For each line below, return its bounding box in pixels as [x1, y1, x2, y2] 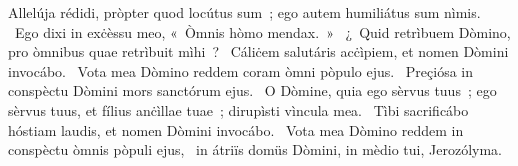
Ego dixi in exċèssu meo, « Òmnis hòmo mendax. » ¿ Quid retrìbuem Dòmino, [14, 21, 511, 42]
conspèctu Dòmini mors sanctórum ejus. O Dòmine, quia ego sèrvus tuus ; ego [8, 80, 497, 101]
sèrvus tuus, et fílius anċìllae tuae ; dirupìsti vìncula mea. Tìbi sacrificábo [8, 99, 469, 120]
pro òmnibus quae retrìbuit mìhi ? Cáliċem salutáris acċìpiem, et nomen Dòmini [8, 41, 509, 62]
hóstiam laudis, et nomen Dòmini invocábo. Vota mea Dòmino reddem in [8, 119, 464, 140]
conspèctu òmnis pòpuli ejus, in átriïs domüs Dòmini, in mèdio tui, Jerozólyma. [8, 139, 502, 160]
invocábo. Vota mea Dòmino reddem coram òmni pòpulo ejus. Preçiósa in [8, 60, 473, 81]
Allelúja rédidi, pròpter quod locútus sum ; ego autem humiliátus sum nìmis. [8, 2, 481, 22]
